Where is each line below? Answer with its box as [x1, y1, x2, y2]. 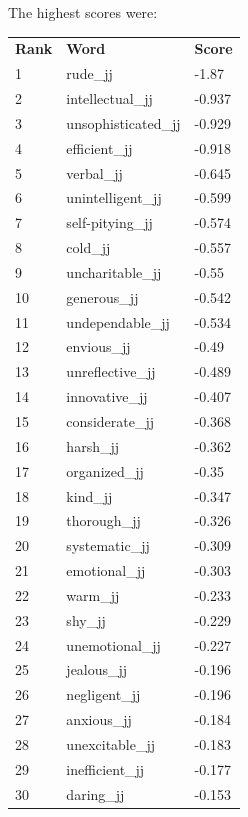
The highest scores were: [8, 2, 158, 22]
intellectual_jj [66, 88, 153, 109]
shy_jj [66, 609, 106, 630]
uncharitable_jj [66, 261, 162, 282]
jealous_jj [66, 659, 128, 680]
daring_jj [66, 783, 125, 804]
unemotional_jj [66, 634, 161, 655]
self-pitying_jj [66, 212, 153, 233]
